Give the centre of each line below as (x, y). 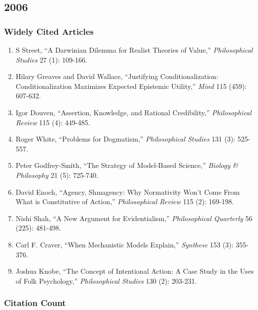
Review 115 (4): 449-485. (53, 122)
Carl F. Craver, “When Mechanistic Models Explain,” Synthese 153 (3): (125, 244)
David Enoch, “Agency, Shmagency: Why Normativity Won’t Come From (128, 192)
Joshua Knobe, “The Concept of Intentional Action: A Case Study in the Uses (135, 271)
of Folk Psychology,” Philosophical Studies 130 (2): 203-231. (106, 280)
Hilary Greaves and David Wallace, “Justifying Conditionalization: (117, 76)
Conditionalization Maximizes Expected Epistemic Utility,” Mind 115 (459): (131, 86)
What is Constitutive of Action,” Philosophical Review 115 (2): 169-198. (125, 201)
